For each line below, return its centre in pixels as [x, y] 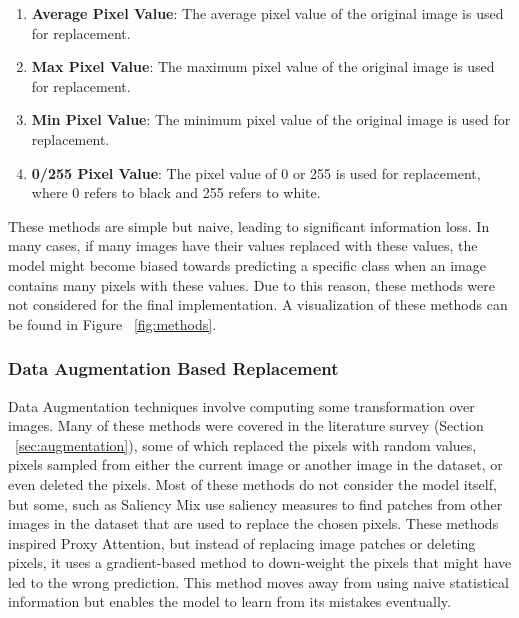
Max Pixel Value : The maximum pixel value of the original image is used [263, 66]
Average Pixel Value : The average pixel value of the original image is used [267, 13]
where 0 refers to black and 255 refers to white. [176, 192]
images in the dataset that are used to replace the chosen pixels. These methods [253, 523]
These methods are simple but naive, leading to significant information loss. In [249, 225]
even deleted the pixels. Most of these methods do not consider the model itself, [252, 483]
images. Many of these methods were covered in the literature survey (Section [246, 425]
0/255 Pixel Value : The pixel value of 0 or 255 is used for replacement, [256, 172]
